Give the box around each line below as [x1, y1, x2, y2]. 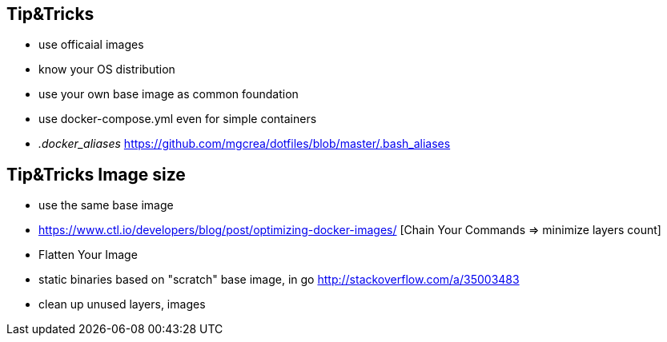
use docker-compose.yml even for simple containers [38, 112, 317, 126]
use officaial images [38, 38, 144, 52]
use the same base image [38, 198, 174, 213]
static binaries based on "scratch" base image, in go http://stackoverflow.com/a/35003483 [38, 272, 520, 287]
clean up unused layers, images [38, 297, 206, 312]
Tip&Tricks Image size [6, 164, 186, 185]
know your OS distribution [38, 62, 175, 77]
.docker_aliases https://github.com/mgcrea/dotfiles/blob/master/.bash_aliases [38, 137, 451, 151]
